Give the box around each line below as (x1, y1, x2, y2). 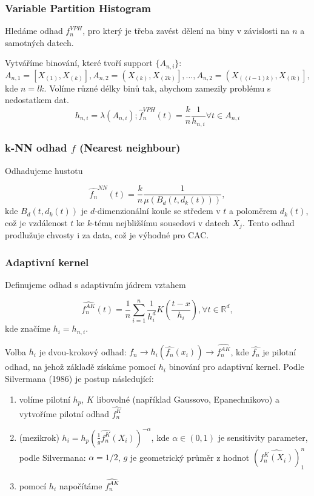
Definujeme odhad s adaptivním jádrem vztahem (5, 278, 186, 291)
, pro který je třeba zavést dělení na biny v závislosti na (82, 24, 290, 37)
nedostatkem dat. (5, 93, 69, 106)
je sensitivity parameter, (218, 431, 308, 443)
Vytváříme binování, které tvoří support (5, 56, 153, 69)
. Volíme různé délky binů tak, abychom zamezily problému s (44, 81, 271, 94)
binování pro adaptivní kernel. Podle (169, 360, 304, 373)
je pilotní (262, 345, 296, 358)
